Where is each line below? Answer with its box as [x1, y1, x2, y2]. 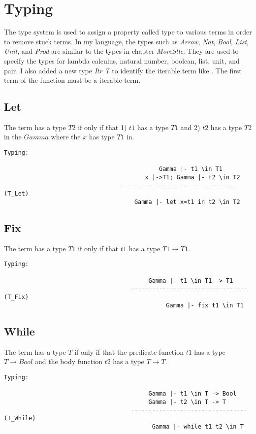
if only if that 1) [78, 122, 127, 132]
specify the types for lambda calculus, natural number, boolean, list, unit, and [4, 55, 240, 66]
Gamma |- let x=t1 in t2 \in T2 [134, 199, 240, 206]
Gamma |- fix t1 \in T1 [166, 301, 244, 309]
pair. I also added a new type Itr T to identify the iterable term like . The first [4, 65, 242, 75]
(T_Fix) [4, 294, 29, 301]
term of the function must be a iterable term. [4, 75, 141, 85]
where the [51, 132, 81, 142]
